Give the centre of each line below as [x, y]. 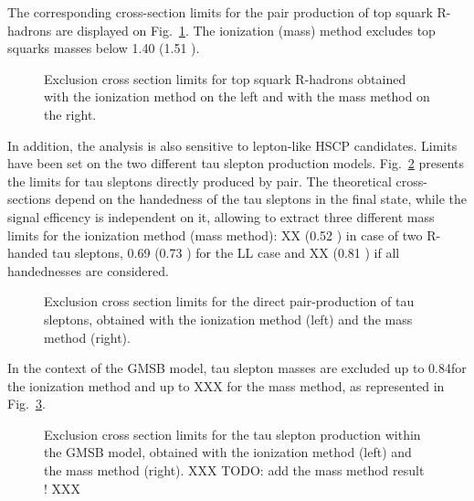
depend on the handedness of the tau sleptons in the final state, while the [261, 199]
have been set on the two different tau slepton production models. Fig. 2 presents [236, 163]
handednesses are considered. [88, 270]
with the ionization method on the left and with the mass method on [237, 96]
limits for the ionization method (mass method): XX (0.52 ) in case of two [215, 235]
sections [29, 199]
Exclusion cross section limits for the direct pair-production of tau [229, 301]
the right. [70, 114]
